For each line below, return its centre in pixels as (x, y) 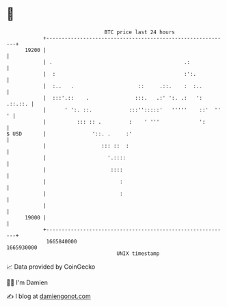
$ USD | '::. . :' (69, 134)
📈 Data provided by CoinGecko (51, 267)
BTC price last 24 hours (139, 32)
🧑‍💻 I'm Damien (27, 282)
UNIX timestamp (138, 253)
